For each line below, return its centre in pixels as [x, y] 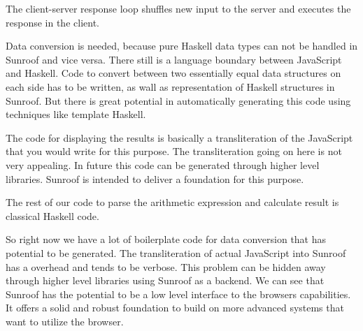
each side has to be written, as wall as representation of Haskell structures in [170, 86]
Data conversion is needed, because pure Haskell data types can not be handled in [182, 46]
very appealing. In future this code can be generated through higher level [163, 164]
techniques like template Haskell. [76, 114]
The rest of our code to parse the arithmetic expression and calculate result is [172, 202]
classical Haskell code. [52, 215]
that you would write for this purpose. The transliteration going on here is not [174, 151]
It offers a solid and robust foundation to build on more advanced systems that [175, 308]
